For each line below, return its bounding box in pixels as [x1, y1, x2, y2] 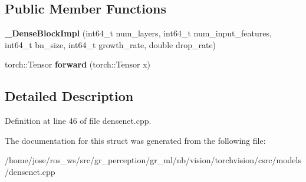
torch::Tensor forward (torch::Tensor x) [5, 58, 151, 70]
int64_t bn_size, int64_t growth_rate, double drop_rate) [5, 38, 216, 50]
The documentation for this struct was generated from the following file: [5, 134, 266, 146]
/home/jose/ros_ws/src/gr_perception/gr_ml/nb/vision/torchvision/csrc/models [5, 154, 301, 166]
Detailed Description [5, 87, 134, 105]
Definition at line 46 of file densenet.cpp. [5, 114, 152, 127]
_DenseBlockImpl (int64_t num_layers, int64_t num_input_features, [5, 27, 272, 39]
